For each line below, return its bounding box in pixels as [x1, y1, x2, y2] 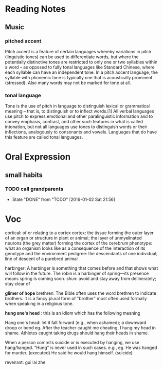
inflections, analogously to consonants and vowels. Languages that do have [5, 129, 157, 135]
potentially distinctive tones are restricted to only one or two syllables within [5, 59, 158, 65]
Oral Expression [5, 152, 71, 162]
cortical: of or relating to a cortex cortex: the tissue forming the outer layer [5, 230, 154, 236]
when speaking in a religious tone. [5, 301, 74, 306]
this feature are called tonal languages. [5, 134, 83, 140]
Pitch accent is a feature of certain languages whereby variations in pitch [5, 48, 152, 54]
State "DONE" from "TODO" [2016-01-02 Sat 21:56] [12, 196, 115, 202]
